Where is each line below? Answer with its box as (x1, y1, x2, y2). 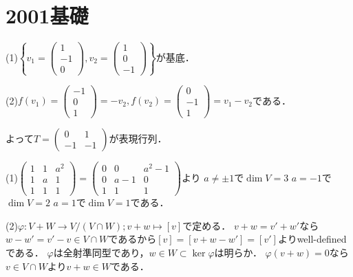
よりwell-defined (277, 232, 347, 246)
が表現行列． (109, 131, 167, 145)
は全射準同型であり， (53, 245, 149, 259)
